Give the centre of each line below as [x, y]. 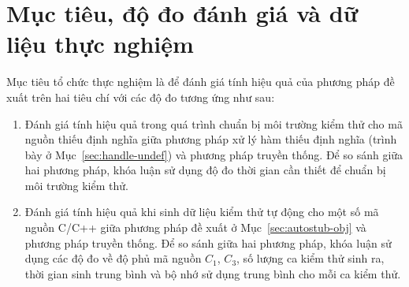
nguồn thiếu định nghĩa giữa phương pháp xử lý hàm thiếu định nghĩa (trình [211, 139]
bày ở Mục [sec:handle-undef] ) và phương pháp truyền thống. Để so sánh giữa [214, 154]
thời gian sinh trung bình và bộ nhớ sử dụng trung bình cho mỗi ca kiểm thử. [213, 273]
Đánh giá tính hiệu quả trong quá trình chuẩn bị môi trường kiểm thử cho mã [214, 123]
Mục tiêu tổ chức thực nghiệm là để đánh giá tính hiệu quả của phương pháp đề [201, 82]
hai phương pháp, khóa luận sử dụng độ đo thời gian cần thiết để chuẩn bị [205, 170]
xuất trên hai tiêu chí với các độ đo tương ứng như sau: [141, 97]
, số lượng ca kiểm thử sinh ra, [310, 258]
